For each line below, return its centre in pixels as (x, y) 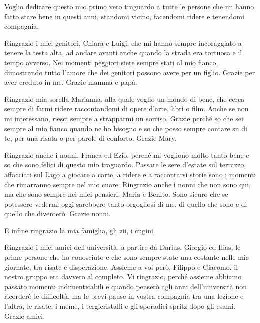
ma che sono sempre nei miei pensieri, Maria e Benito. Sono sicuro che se (116, 194)
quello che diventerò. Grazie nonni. (57, 214)
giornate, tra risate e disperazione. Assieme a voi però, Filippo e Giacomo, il (121, 267)
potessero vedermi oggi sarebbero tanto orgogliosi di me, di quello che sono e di (126, 204)
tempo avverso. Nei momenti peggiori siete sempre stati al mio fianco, (111, 62)
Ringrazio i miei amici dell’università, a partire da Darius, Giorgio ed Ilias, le (122, 247)
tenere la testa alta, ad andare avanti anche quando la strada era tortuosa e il (123, 52)
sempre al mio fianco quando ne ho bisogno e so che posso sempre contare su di (126, 128)
